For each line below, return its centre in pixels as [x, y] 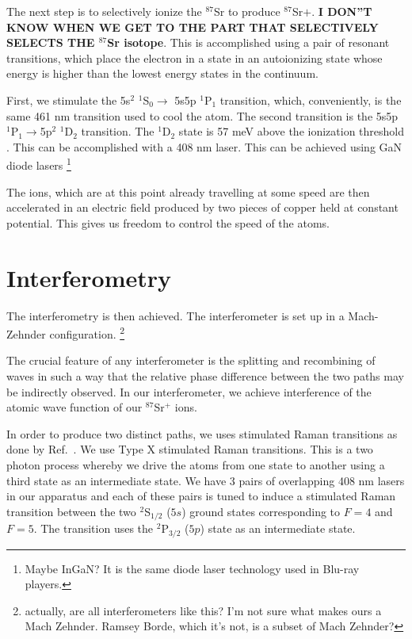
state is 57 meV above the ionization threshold [292, 131]
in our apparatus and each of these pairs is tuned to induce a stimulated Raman [201, 496]
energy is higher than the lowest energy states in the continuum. [162, 73]
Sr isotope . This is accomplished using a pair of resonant [248, 42]
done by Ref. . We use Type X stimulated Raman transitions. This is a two [190, 449]
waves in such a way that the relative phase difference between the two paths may [205, 375]
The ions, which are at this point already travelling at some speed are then [188, 191]
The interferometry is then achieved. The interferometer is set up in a [175, 315]
